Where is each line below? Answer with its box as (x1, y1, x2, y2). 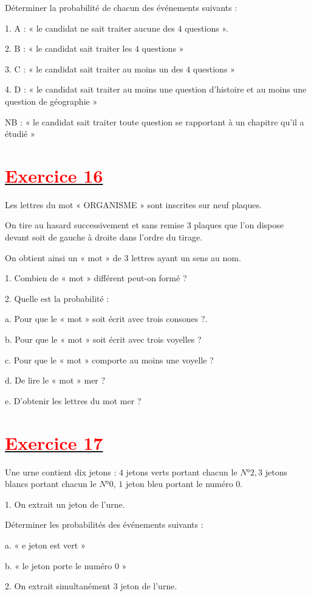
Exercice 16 (5, 163, 103, 188)
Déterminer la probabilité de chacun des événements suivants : (5, 1, 238, 13)
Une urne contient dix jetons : (5, 465, 117, 478)
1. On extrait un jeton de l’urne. (5, 497, 125, 510)
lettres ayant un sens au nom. (131, 251, 241, 264)
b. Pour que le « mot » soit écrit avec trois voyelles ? (5, 333, 202, 346)
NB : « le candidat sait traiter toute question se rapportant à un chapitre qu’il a (5, 115, 304, 128)
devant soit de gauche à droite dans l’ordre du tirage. (5, 231, 203, 244)
